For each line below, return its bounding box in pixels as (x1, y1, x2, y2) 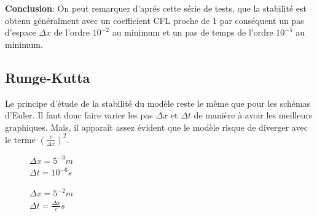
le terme (5, 133, 36, 145)
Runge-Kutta (5, 67, 90, 87)
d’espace (5, 26, 36, 39)
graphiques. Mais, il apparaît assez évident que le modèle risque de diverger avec (5, 120, 308, 133)
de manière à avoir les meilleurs (194, 109, 313, 121)
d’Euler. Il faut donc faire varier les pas (5, 109, 153, 121)
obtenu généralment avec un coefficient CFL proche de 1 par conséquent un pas (5, 13, 304, 26)
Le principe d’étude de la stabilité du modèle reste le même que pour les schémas (5, 96, 311, 109)
